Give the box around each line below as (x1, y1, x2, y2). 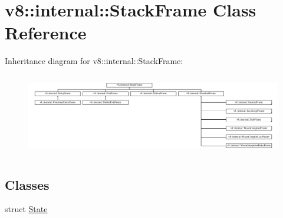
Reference (5, 21, 87, 45)
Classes (5, 175, 50, 193)
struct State (5, 203, 48, 215)
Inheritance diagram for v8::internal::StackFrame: (5, 55, 183, 67)
